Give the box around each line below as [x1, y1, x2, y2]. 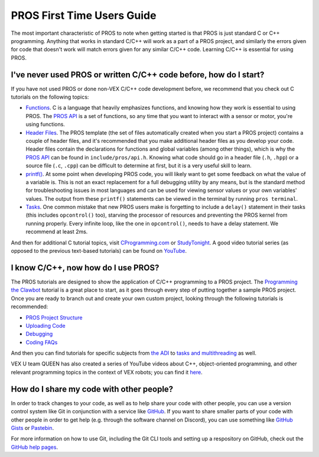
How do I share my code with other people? [11, 384, 174, 394]
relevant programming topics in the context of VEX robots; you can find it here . [11, 368, 203, 376]
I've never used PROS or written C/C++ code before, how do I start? [11, 70, 265, 80]
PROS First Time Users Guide [11, 9, 157, 22]
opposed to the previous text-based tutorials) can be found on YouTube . [11, 247, 187, 254]
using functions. [25, 121, 65, 128]
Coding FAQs [25, 338, 58, 345]
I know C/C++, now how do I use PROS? [11, 263, 159, 273]
